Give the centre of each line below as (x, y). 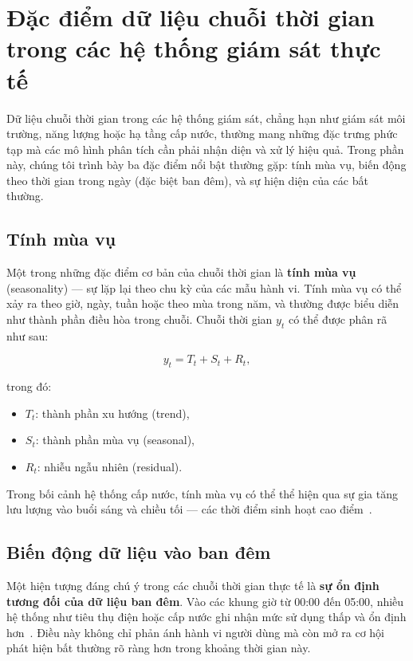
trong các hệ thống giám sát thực (194, 48)
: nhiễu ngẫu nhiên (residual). (110, 467)
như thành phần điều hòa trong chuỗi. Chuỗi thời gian (140, 319)
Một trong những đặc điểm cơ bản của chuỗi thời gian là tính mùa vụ (181, 272)
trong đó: (29, 386)
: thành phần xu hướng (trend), (112, 413)
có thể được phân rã (338, 319)
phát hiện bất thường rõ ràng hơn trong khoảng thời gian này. (159, 648)
